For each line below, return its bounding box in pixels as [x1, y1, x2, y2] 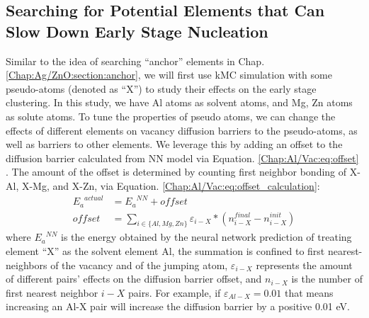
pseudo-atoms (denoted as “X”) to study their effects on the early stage [6, 81, 317, 96]
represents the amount [256, 257, 353, 272]
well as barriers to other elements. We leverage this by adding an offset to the [6, 137, 343, 152]
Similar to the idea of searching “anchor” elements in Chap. [6, 53, 265, 68]
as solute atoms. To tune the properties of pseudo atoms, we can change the [6, 108, 336, 123]
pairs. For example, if [128, 285, 221, 300]
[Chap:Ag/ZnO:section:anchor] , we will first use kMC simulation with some [6, 67, 332, 82]
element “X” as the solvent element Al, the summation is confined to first [6, 243, 325, 258]
